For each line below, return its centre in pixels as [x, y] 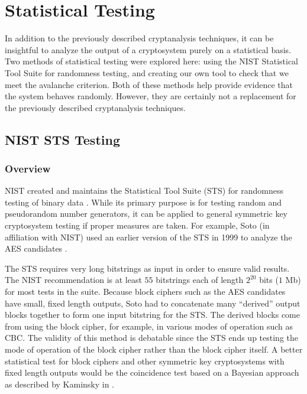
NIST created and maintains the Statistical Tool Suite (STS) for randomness [144, 191]
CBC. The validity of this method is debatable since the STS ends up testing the [152, 338]
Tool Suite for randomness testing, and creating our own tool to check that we [147, 72]
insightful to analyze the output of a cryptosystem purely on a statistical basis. [148, 49]
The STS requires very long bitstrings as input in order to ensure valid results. [147, 268]
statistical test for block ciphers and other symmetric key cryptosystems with [145, 361]
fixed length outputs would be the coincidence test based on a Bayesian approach [152, 372]
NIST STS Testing [62, 139]
